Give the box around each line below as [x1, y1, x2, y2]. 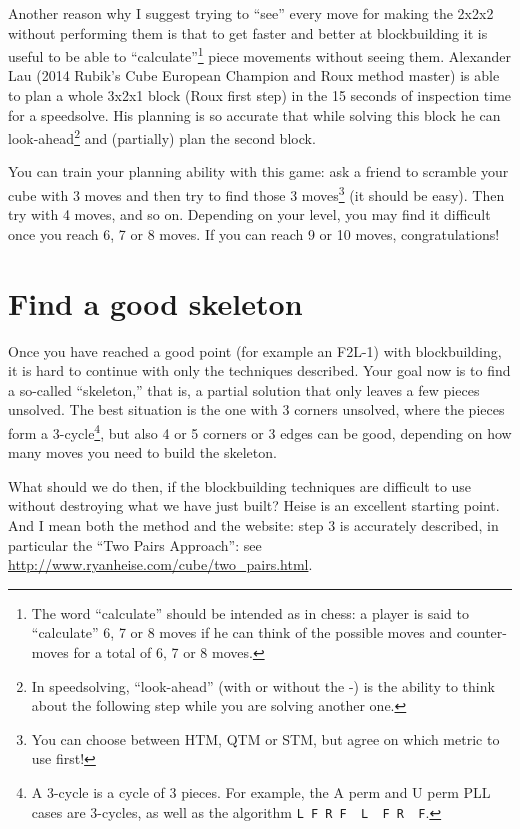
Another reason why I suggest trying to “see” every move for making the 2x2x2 [8, 3, 494, 23]
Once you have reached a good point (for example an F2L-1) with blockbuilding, [8, 340, 502, 361]
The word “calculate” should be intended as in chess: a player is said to [31, 602, 470, 623]
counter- [456, 622, 507, 643]
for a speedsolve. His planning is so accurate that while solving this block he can [8, 104, 501, 125]
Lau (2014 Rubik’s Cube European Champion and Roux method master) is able [8, 65, 500, 86]
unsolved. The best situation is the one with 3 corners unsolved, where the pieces [8, 399, 505, 420]
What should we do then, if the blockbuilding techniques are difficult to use [8, 475, 472, 496]
